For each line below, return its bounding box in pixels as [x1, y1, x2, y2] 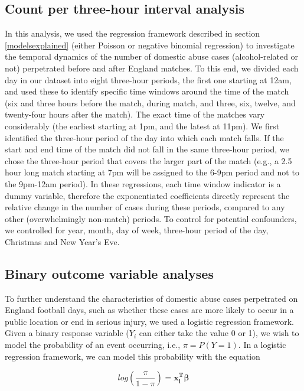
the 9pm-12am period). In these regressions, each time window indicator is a [5, 177, 281, 190]
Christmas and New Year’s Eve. [5, 235, 120, 247]
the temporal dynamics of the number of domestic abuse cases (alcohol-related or [5, 50, 299, 63]
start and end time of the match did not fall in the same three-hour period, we [5, 143, 289, 155]
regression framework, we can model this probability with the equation [5, 350, 260, 362]
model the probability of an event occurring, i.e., [5, 338, 181, 351]
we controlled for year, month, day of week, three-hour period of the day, [5, 224, 269, 236]
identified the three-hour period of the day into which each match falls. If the [5, 131, 284, 144]
